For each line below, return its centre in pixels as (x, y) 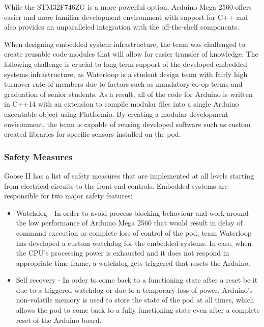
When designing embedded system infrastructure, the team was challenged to (125, 44)
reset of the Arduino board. (59, 320)
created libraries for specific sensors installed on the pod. (93, 134)
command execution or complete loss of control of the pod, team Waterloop (134, 232)
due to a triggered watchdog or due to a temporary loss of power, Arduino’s (134, 290)
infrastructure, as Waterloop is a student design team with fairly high (139, 74)
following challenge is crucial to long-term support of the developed (109, 64)
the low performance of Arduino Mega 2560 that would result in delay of (129, 223)
